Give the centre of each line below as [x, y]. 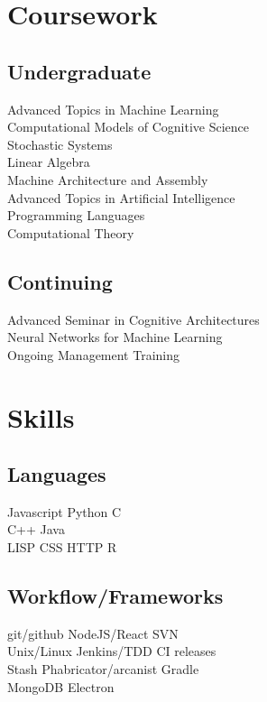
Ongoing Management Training [94, 354]
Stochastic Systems [60, 144]
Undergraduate [79, 71]
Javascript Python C [64, 511]
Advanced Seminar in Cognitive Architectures [133, 319]
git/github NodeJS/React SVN [93, 633]
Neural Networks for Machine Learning [115, 337]
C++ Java [36, 529]
